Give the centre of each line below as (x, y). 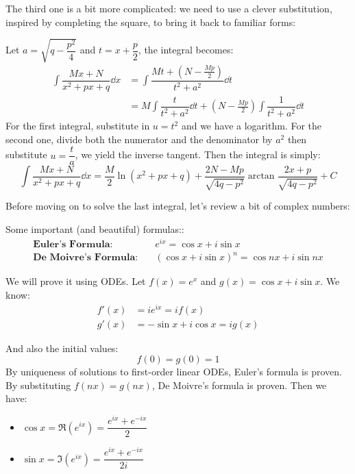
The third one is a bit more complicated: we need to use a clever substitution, (169, 8)
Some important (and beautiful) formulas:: (95, 229)
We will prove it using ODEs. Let (76, 281)
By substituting (38, 385)
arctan (261, 176)
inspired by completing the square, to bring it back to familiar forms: (151, 22)
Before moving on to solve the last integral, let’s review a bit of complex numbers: (178, 206)
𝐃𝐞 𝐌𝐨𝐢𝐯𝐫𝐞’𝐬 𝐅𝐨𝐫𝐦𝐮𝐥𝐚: (86, 258)
